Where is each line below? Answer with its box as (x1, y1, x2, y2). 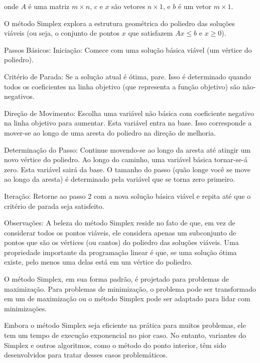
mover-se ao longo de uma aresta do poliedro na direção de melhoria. (4, 127, 216, 138)
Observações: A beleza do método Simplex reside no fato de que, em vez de (4, 217, 235, 228)
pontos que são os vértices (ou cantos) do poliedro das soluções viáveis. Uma (4, 237, 239, 248)
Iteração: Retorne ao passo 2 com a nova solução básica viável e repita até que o (4, 190, 251, 201)
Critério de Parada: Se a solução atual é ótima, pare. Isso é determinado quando (4, 71, 251, 81)
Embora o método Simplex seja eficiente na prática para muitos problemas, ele (4, 320, 246, 330)
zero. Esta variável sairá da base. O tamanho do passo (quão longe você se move (4, 164, 251, 174)
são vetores (111, 1, 146, 11)
